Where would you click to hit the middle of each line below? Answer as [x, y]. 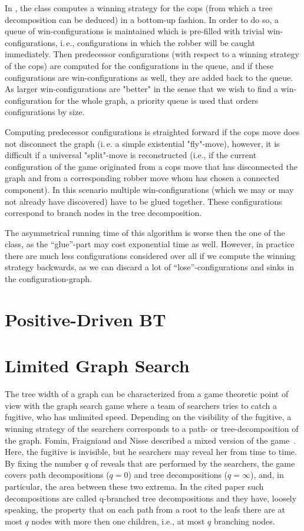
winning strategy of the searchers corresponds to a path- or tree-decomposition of [152, 428]
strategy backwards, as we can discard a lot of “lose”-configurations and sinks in [150, 267]
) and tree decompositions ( [178, 475]
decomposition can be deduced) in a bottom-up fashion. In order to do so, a [142, 19]
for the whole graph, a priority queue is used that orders [156, 100]
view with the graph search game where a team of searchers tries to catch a [141, 405]
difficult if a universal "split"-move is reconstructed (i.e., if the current [131, 155]
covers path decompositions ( [57, 475]
